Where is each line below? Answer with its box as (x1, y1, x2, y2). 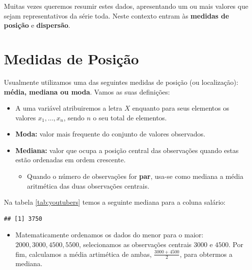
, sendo (63, 112, 85, 122)
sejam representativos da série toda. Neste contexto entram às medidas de (4, 10, 229, 20)
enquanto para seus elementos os (132, 103, 229, 113)
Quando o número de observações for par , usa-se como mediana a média (27, 171, 244, 181)
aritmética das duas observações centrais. (27, 180, 149, 191)
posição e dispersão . (4, 20, 71, 30)
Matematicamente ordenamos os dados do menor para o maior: (15, 230, 203, 240)
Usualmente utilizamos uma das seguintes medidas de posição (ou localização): (4, 77, 238, 87)
